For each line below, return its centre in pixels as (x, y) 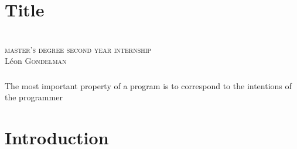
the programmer (34, 97)
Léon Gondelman (36, 61)
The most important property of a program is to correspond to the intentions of (148, 85)
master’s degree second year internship (78, 49)
